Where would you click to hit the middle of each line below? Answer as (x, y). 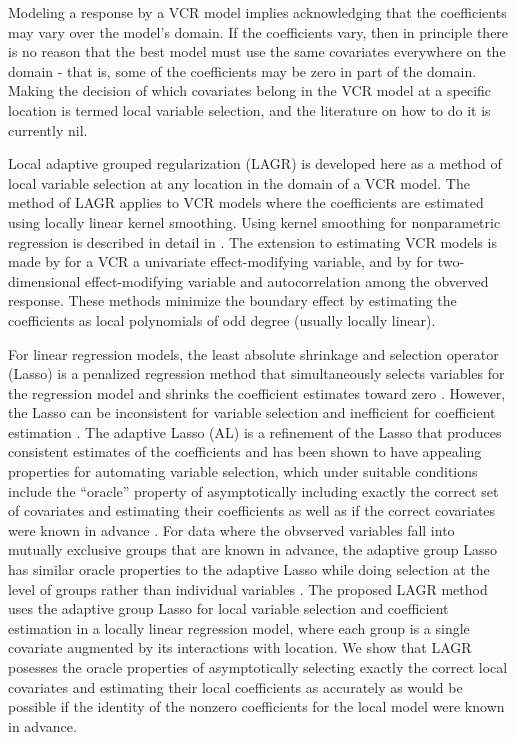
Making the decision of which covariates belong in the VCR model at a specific (250, 90)
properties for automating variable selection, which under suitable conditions (243, 471)
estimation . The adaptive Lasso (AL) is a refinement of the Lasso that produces (255, 431)
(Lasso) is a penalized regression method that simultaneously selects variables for (256, 373)
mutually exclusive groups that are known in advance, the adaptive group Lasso (253, 549)
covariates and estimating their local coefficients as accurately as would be (235, 686)
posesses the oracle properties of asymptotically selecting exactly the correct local (258, 667)
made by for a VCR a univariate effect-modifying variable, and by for (221, 261)
